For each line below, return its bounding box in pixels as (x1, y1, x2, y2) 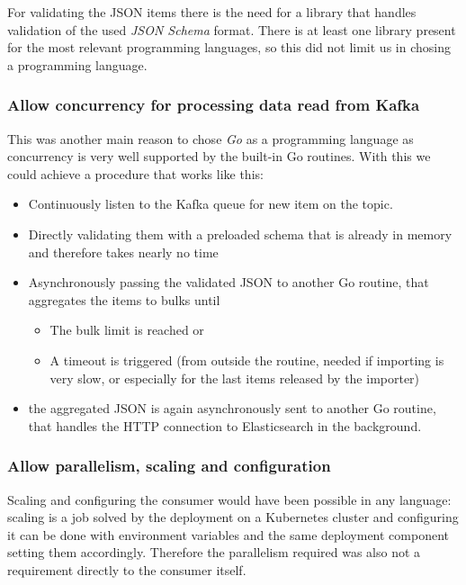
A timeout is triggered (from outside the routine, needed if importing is (49, 350, 444, 369)
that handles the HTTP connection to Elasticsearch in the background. (28, 416, 422, 435)
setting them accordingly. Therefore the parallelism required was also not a (7, 543, 421, 562)
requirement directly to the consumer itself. (7, 560, 246, 579)
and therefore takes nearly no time (28, 242, 219, 261)
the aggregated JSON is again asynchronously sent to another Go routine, (28, 399, 436, 418)
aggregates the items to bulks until (28, 290, 220, 309)
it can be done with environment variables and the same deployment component (7, 525, 449, 544)
